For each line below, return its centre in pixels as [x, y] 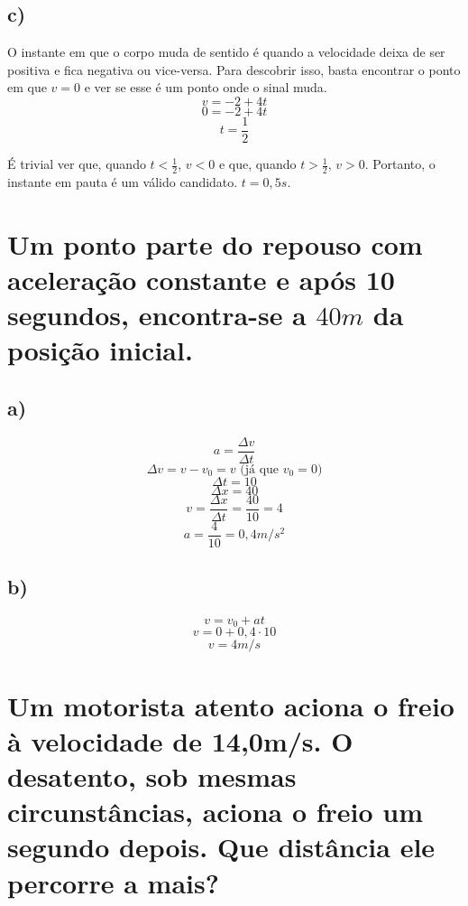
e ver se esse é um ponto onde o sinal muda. [206, 87]
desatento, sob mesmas [152, 776]
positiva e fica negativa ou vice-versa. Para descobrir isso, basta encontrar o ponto [234, 69]
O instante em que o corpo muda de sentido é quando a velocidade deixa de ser [226, 52]
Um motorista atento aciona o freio [231, 705]
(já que [260, 469]
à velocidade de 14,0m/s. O [180, 740]
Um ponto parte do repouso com [215, 243]
